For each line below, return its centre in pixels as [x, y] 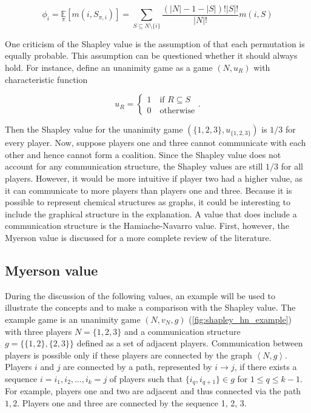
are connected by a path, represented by [138, 367]
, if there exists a [266, 367]
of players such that [146, 378]
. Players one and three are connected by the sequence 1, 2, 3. [132, 402]
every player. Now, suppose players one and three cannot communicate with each [155, 143]
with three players [38, 331]
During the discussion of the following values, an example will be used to [140, 295]
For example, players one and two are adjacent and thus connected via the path [153, 391]
